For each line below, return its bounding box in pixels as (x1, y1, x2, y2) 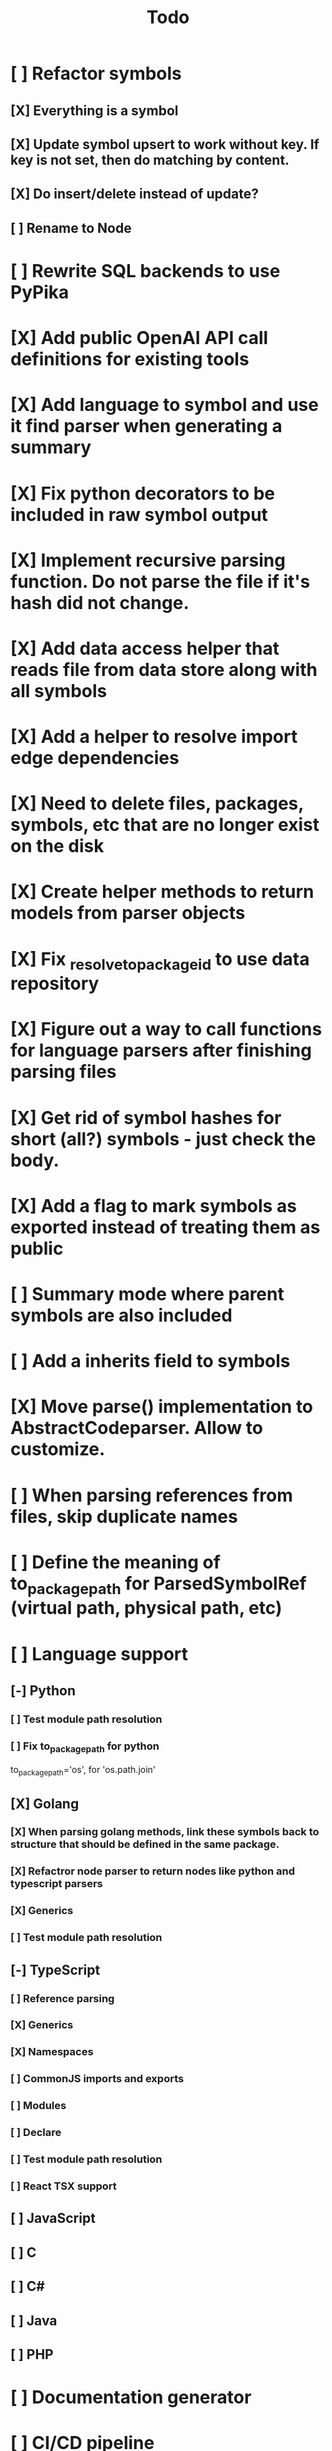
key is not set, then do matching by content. (10, 151, 290, 168)
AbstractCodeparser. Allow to (10, 1417, 263, 1440)
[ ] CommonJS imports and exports (10, 2072, 185, 2086)
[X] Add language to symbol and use (10, 394, 319, 416)
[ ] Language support (10, 1642, 189, 1665)
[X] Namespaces (10, 2045, 94, 2059)
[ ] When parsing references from (10, 1484, 293, 1506)
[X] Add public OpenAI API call (10, 327, 269, 350)
